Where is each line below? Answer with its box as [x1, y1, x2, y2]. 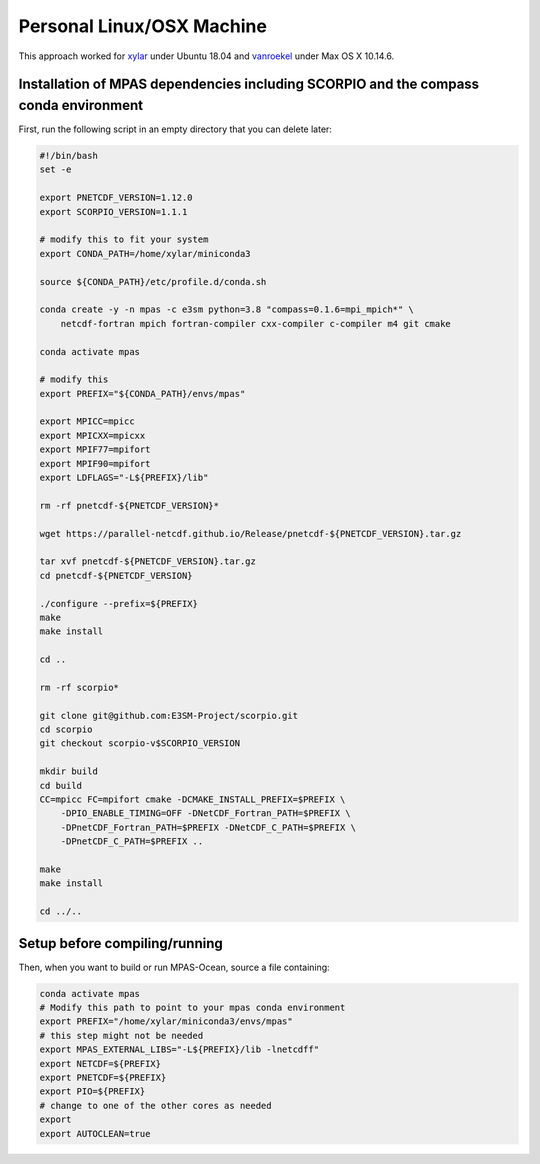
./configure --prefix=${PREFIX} [39, 598, 199, 609]
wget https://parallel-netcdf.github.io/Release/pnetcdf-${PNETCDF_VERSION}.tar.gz [39, 528, 462, 539]
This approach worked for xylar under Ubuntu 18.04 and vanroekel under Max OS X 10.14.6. [18, 50, 395, 62]
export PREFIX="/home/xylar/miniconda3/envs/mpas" [39, 1016, 294, 1027]
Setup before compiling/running [18, 935, 224, 952]
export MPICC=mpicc [39, 416, 135, 427]
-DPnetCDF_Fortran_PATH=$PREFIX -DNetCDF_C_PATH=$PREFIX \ [60, 821, 357, 833]
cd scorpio [39, 724, 93, 735]
